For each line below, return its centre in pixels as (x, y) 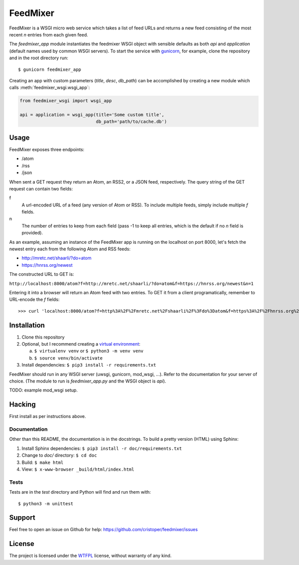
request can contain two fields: (41, 188)
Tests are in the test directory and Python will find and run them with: (80, 492)
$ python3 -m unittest (46, 503)
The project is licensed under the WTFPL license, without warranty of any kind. (90, 556)
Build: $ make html (43, 462)
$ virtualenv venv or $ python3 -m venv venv (89, 351)
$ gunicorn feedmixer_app (50, 69)
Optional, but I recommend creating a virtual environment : (81, 344)
